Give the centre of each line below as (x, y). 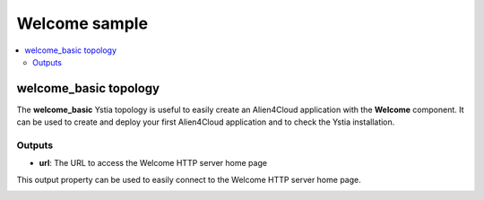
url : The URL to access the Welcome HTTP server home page (153, 163)
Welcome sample (82, 23)
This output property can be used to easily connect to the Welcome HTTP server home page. (189, 179)
